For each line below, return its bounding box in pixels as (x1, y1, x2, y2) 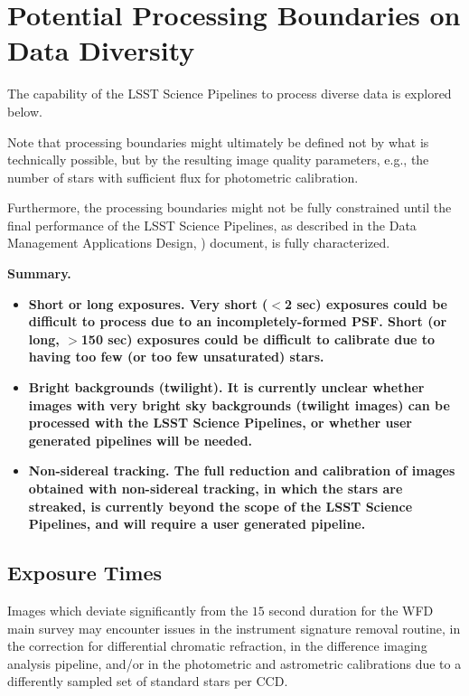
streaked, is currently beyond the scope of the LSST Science (28, 496, 413, 515)
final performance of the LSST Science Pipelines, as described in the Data (7, 215, 417, 234)
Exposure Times (7, 559, 163, 587)
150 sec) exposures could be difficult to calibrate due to (80, 329, 436, 348)
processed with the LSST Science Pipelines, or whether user (28, 413, 412, 432)
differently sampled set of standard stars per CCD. (7, 672, 288, 691)
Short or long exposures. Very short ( (28, 294, 268, 313)
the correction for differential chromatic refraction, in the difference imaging (7, 636, 427, 655)
